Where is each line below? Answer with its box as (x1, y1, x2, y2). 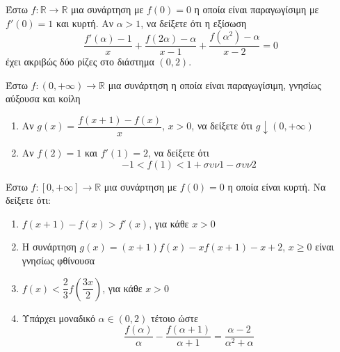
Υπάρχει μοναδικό (22, 310, 95, 325)
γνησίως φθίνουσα (22, 253, 95, 268)
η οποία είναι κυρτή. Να (227, 179, 326, 193)
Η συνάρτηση (22, 239, 76, 254)
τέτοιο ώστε (150, 310, 198, 325)
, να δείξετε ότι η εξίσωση (140, 15, 247, 30)
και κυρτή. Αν (56, 15, 114, 30)
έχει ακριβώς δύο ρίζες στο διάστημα (6, 54, 154, 69)
